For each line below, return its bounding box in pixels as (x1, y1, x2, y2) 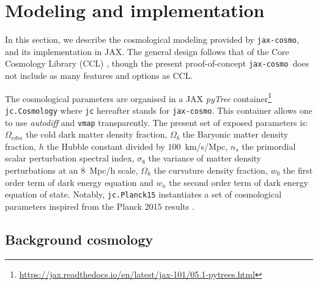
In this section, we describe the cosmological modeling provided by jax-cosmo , (5, 33, 299, 46)
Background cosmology (5, 229, 153, 248)
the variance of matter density (148, 152, 262, 165)
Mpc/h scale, (89, 163, 138, 176)
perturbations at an (5, 163, 78, 176)
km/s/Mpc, (185, 139, 228, 152)
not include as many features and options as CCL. (5, 69, 193, 82)
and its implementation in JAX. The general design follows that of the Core (5, 45, 289, 57)
